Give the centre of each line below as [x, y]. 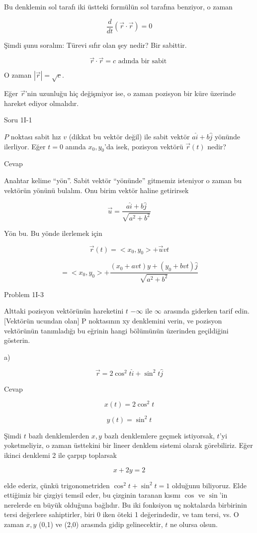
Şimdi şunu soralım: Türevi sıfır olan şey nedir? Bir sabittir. [95, 45]
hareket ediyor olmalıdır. [42, 103]
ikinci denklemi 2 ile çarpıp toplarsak [60, 455]
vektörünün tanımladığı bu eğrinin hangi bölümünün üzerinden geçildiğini [116, 330]
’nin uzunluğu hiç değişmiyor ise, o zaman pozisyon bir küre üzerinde [130, 93]
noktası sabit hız [36, 137]
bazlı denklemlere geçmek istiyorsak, [159, 435]
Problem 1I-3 [24, 294]
